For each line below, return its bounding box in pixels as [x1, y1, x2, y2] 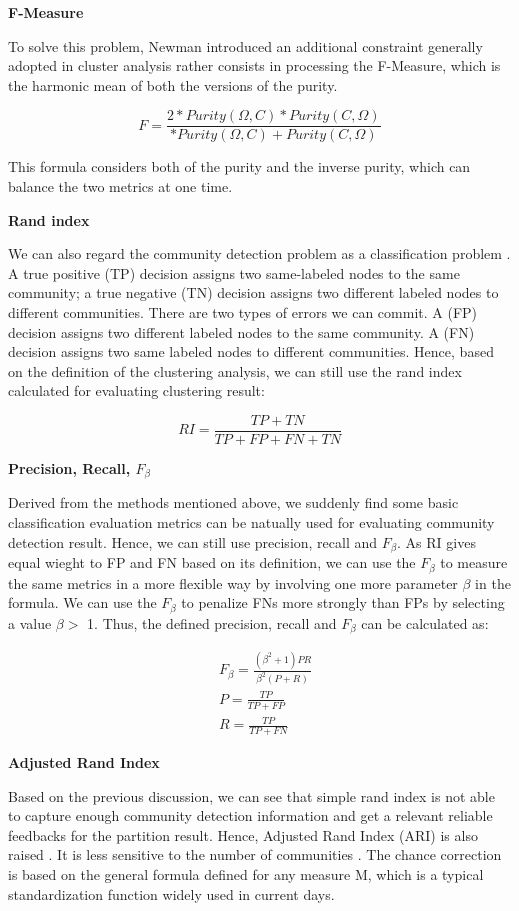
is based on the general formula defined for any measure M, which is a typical [8, 864, 484, 885]
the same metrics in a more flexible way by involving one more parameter [8, 572, 458, 593]
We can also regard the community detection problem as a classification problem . [8, 243, 511, 264]
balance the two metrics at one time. [8, 176, 233, 197]
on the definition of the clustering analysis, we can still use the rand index [8, 360, 462, 381]
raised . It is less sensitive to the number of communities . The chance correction [8, 844, 502, 865]
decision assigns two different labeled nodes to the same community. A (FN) [8, 321, 475, 342]
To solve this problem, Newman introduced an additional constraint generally [8, 35, 483, 56]
